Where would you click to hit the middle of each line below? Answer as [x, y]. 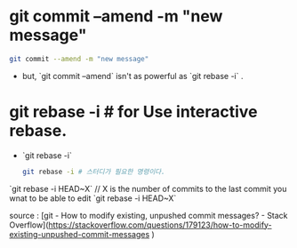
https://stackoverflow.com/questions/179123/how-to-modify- [161, 225]
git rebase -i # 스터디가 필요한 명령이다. [94, 172]
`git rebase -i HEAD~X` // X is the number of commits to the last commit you [148, 188]
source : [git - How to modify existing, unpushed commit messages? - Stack [148, 215]
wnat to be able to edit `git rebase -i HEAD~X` [93, 198]
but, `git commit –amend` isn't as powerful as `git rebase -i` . [132, 76]
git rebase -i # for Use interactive [133, 112]
